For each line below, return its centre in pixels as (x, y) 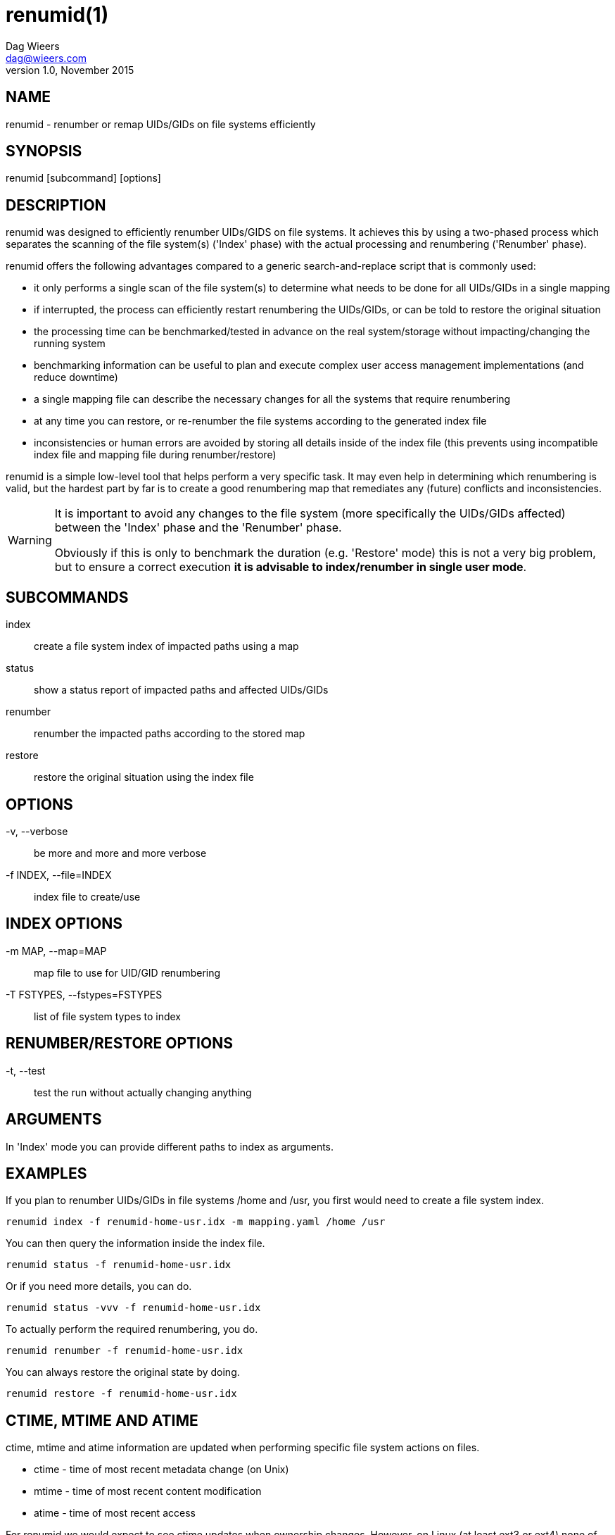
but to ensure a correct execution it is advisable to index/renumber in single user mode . (291, 567)
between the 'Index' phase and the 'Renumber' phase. (198, 528)
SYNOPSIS (44, 151)
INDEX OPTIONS (64, 924)
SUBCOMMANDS (67, 597)
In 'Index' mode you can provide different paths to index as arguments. (170, 1146)
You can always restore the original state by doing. (123, 1372)
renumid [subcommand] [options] (83, 178)
